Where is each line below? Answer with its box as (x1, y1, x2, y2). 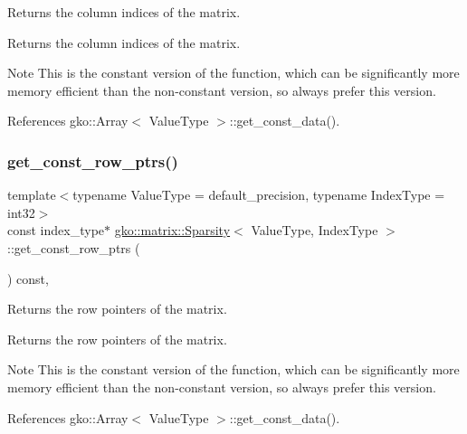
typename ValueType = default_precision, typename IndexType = (72, 185, 445, 204)
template (7, 185, 56, 204)
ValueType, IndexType (251, 221, 378, 240)
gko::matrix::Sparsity (114, 221, 231, 240)
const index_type (7, 221, 105, 240)
